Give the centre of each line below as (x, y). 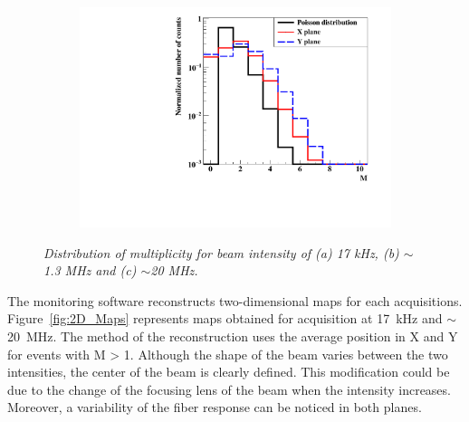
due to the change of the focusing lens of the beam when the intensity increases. (229, 389)
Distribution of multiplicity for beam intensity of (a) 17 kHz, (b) (221, 252)
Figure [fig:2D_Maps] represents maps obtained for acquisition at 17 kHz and (225, 318)
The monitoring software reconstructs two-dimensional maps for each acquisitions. (235, 300)
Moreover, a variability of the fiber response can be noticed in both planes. (215, 407)
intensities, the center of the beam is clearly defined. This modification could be (229, 372)
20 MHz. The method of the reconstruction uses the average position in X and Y (233, 336)
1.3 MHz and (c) (90, 270)
